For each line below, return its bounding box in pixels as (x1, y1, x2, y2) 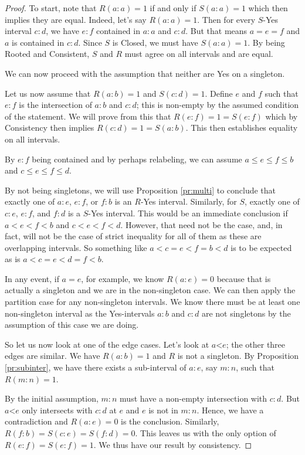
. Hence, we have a (196, 403, 264, 416)
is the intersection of (19, 99, 92, 111)
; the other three (226, 338, 286, 350)
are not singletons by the (201, 307, 291, 319)
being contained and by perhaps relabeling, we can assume (32, 152, 242, 165)
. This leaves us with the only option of (135, 427, 276, 439)
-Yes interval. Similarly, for (140, 195, 237, 208)
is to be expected (231, 241, 292, 253)
